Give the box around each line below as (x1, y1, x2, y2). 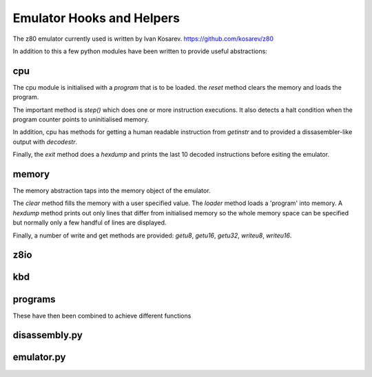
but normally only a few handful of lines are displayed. (12, 218, 167, 227)
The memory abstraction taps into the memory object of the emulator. (12, 186, 211, 195)
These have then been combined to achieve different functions (12, 311, 192, 320)
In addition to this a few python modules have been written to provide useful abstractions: (12, 47, 268, 55)
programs (12, 293, 56, 305)
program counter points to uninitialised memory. (12, 115, 149, 124)
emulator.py (12, 351, 66, 363)
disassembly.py (12, 329, 83, 341)
